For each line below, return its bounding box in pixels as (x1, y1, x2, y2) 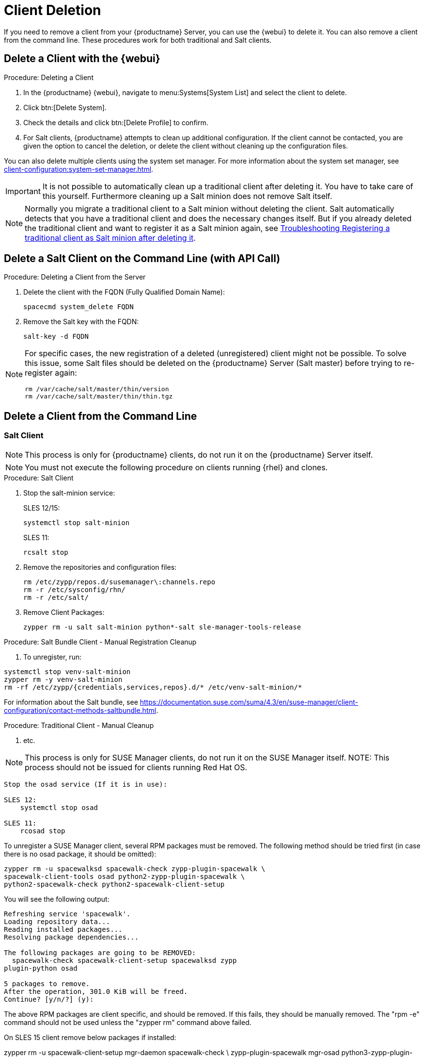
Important (5, 186, 41, 196)
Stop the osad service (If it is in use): (4, 780, 168, 788)
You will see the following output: (4, 894, 110, 903)
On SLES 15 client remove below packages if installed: (4, 1033, 176, 1041)
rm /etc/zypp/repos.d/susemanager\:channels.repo (23, 578, 216, 586)
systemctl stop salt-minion (23, 518, 130, 527)
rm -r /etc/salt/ (23, 593, 89, 601)
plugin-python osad (4, 964, 78, 972)
